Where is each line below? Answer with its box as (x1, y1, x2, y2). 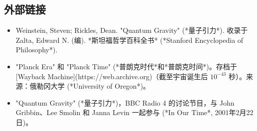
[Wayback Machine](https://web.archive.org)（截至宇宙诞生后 (15, 71, 208, 81)
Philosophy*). (15, 44, 58, 55)
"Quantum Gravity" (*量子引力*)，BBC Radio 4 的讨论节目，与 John (15, 97, 235, 108)
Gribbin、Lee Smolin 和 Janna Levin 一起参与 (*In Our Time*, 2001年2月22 (15, 107, 254, 118)
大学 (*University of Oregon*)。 (50, 81, 150, 91)
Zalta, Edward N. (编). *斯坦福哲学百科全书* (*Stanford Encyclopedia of (15, 34, 244, 45)
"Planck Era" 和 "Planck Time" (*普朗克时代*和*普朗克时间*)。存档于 (15, 61, 237, 71)
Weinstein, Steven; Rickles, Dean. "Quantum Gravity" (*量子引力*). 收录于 (15, 25, 248, 35)
